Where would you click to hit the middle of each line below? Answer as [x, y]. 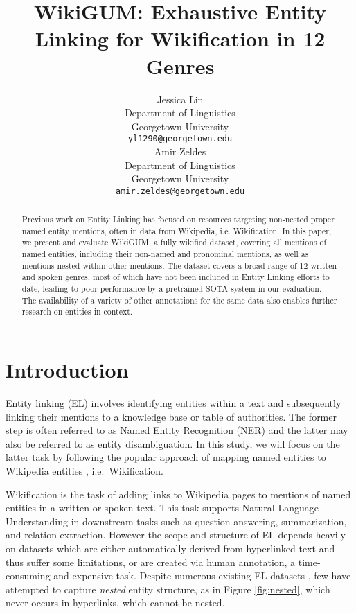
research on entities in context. [77, 312]
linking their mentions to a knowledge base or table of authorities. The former [171, 416]
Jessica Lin [180, 99]
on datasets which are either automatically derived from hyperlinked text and [170, 548]
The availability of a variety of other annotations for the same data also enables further [179, 300]
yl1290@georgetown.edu [180, 139]
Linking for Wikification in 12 [180, 38]
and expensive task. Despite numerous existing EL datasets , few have [202, 576]
